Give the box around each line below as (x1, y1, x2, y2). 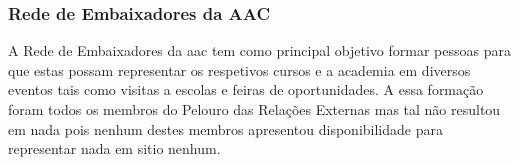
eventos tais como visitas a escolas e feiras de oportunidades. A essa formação (8, 79, 484, 100)
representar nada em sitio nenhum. (8, 138, 221, 159)
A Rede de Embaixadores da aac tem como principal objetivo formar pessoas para (8, 40, 511, 61)
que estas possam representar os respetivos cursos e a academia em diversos (8, 59, 471, 80)
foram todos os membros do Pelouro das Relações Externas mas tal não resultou (8, 99, 501, 119)
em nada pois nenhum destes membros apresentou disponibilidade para (8, 118, 443, 139)
